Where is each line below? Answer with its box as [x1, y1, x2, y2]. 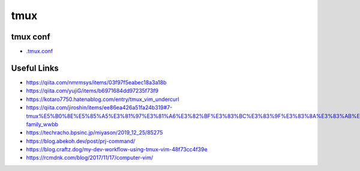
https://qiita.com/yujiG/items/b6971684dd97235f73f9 [26, 87, 159, 94]
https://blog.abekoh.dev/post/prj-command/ [26, 138, 136, 145]
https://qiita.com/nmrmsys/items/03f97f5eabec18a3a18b [26, 78, 167, 86]
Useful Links [11, 63, 59, 73]
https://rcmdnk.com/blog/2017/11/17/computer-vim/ [26, 154, 154, 161]
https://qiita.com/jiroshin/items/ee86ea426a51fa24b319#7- [26, 104, 173, 111]
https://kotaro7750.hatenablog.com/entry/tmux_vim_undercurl [26, 96, 179, 103]
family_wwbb [26, 120, 59, 128]
